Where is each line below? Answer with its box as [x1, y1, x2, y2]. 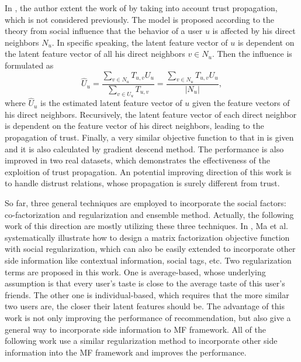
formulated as [5, 59, 54, 71]
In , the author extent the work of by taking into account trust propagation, [5, 2, 278, 13]
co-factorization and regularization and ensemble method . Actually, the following [5, 208, 294, 220]
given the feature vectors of [192, 97, 290, 109]
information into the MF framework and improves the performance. [5, 346, 247, 358]
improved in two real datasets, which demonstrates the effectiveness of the [5, 154, 270, 166]
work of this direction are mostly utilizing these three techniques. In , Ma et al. [5, 220, 289, 232]
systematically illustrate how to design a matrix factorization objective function [5, 231, 290, 243]
